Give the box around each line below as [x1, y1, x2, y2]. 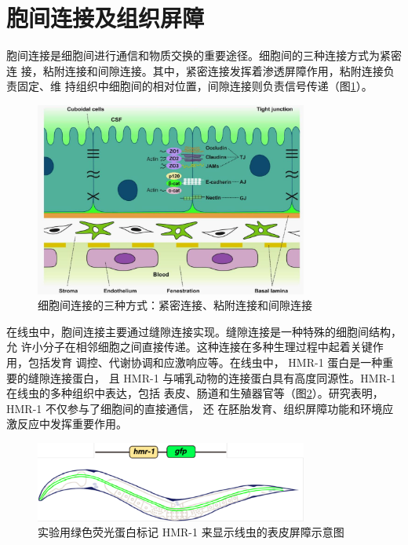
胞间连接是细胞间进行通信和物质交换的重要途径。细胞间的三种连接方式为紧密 [6, 47, 402, 64]
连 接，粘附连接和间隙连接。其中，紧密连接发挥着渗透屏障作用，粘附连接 [6, 62, 384, 79]
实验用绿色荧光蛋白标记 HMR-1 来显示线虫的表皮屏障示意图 [38, 524, 344, 540]
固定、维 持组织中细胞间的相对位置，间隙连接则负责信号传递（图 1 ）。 [16, 78, 373, 94]
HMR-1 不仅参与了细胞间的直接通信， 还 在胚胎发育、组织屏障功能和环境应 [6, 400, 394, 416]
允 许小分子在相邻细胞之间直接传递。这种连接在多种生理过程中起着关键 [6, 338, 373, 355]
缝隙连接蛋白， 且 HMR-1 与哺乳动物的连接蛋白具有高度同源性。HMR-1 [27, 369, 396, 386]
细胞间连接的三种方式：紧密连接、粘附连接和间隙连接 [38, 297, 312, 313]
